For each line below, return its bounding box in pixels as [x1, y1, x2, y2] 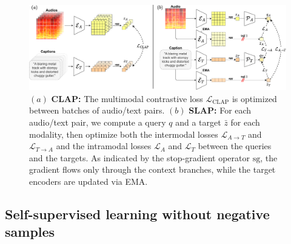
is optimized [232, 92, 277, 104]
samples [5, 222, 55, 241]
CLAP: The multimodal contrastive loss [51, 92, 203, 104]
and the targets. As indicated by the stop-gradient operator [29, 151, 250, 164]
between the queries [198, 140, 272, 152]
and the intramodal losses [56, 140, 152, 152]
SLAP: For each [189, 104, 252, 117]
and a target [175, 115, 221, 128]
